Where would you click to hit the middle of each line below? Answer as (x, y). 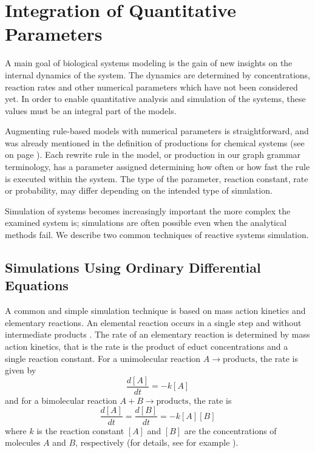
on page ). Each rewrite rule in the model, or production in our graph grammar (153, 155)
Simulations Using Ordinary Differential (133, 267)
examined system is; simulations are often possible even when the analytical (146, 223)
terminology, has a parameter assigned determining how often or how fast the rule (157, 167)
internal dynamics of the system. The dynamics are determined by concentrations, (157, 74)
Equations (37, 285)
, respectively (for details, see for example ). (157, 442)
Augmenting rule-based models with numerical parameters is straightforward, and (157, 131)
